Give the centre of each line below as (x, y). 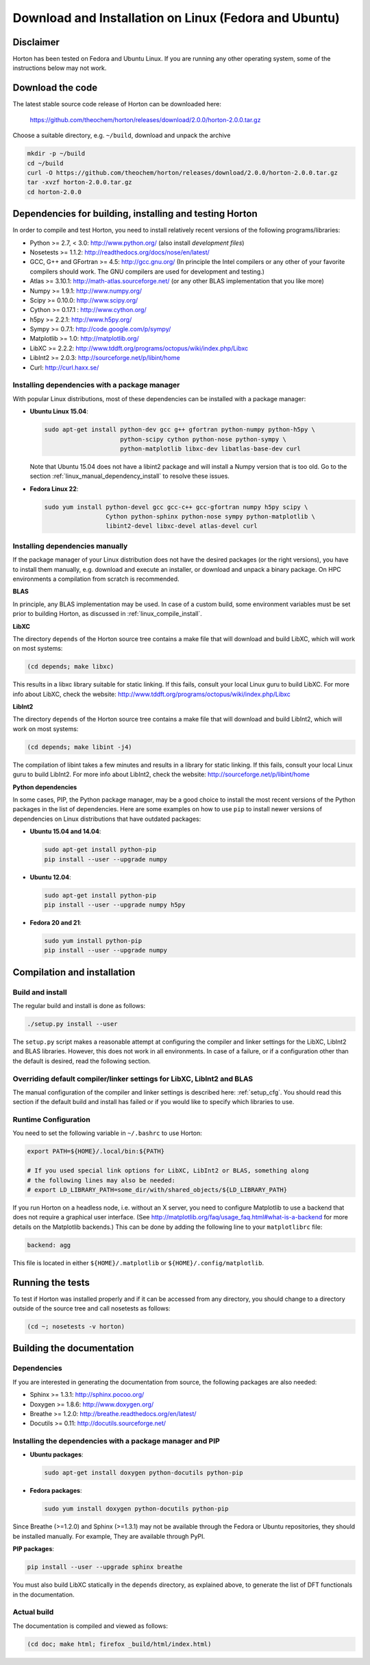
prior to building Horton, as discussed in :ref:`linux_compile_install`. (107, 614)
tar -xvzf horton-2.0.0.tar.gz (80, 182)
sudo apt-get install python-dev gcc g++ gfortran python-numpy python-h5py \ (180, 430)
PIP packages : (34, 1549)
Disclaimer (36, 42)
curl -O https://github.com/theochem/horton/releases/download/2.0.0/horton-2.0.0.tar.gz (183, 172)
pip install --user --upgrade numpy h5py (115, 905)
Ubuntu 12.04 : (50, 877)
